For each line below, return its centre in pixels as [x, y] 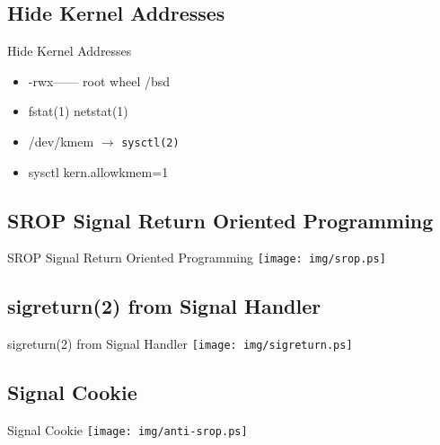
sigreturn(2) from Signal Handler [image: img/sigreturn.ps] [180, 344]
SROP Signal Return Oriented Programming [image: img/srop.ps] [197, 258]
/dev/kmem [61, 141]
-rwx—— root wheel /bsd [99, 80]
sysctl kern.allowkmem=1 [98, 171]
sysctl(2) [150, 142]
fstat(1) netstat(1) [78, 111]
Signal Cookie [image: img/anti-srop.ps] [128, 430]
